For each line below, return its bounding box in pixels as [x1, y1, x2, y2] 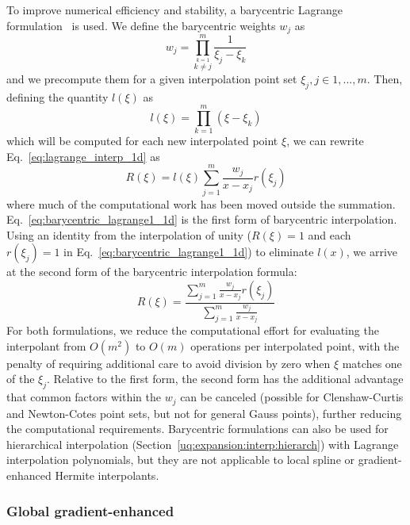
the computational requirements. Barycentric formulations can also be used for [6, 420, 389, 437]
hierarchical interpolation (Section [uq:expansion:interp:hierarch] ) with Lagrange [6, 435, 399, 452]
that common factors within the [6, 389, 161, 405]
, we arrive [346, 243, 398, 260]
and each [308, 226, 351, 243]
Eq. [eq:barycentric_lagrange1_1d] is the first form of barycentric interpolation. [6, 211, 397, 228]
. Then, [366, 70, 403, 86]
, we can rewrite [286, 132, 364, 149]
